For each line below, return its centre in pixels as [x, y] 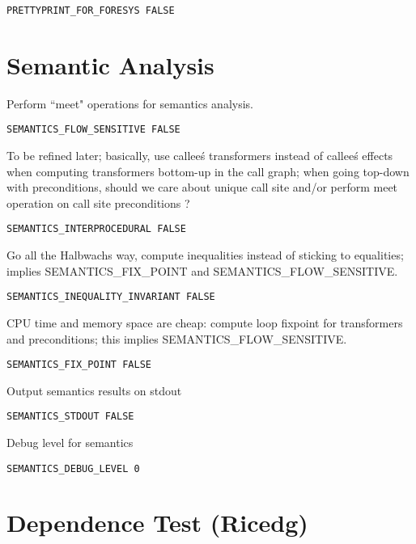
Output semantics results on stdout [94, 390]
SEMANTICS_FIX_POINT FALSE [79, 365]
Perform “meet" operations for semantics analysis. [130, 103]
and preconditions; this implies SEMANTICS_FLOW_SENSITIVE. [177, 338]
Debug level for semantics [70, 442]
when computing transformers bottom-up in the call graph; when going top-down [208, 171]
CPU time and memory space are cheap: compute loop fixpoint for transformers [205, 322]
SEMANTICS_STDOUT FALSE [70, 417]
